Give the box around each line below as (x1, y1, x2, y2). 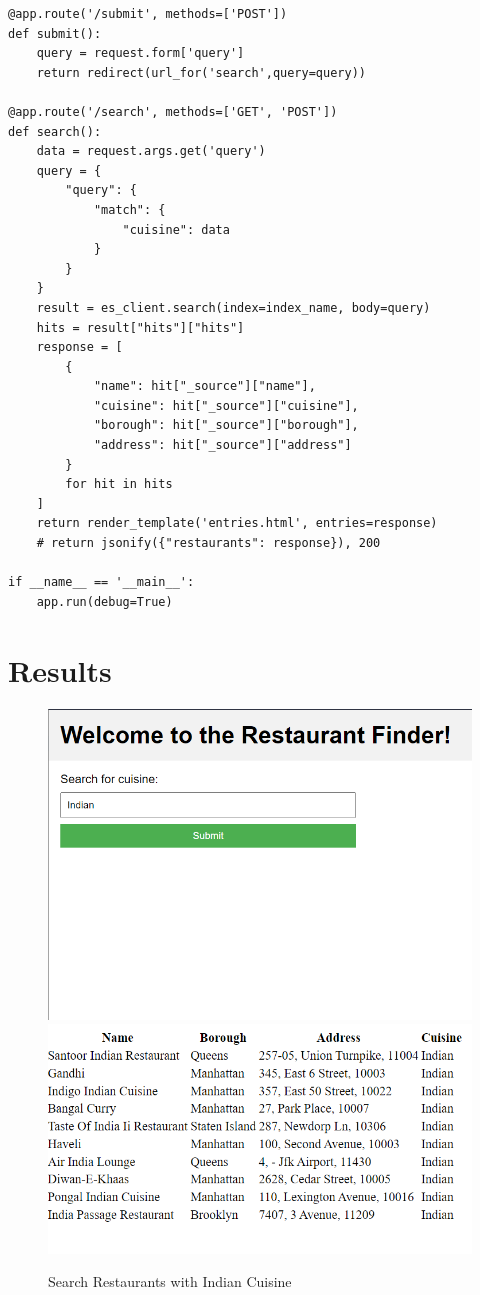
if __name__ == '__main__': (8, 575, 195, 590)
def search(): (8, 124, 102, 139)
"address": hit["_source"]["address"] (93, 438, 352, 453)
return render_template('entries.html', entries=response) (36, 516, 438, 531)
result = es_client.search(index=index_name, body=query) (36, 300, 431, 315)
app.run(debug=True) (36, 594, 173, 609)
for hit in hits (65, 477, 173, 492)
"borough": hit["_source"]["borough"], (93, 418, 359, 433)
